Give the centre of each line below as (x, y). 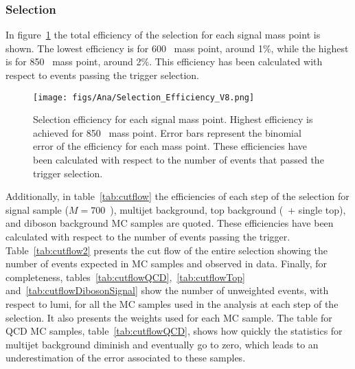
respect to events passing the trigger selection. (103, 75)
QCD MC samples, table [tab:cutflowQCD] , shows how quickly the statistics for (174, 331)
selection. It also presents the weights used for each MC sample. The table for (169, 317)
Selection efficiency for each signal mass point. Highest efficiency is (173, 119)
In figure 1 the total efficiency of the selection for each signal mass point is (163, 35)
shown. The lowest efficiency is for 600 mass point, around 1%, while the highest (177, 48)
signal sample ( (37, 209)
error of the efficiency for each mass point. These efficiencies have (170, 146)
